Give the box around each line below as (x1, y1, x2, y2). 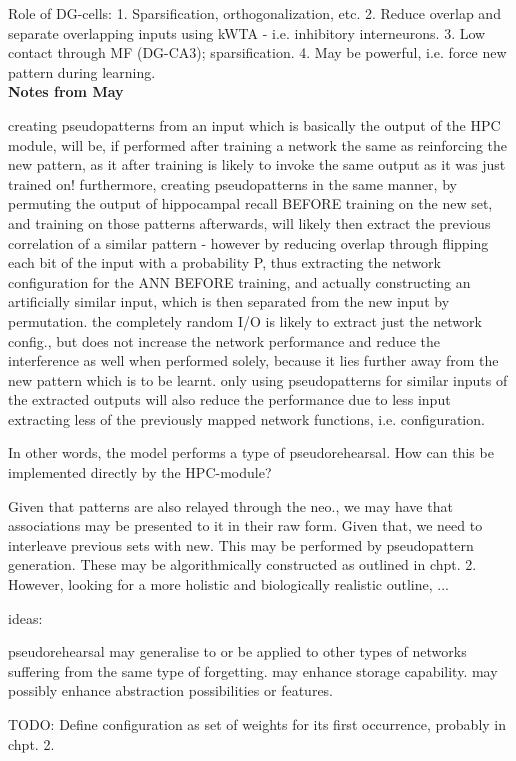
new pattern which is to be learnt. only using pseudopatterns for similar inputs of (8, 369, 508, 390)
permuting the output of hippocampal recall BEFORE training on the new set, (8, 193, 493, 214)
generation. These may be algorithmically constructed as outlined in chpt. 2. (8, 554, 477, 575)
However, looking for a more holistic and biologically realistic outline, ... (8, 574, 449, 595)
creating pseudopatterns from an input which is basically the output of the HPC (8, 114, 501, 135)
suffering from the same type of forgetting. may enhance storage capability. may (8, 660, 498, 681)
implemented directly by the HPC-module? (8, 462, 272, 483)
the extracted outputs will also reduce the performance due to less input (8, 389, 451, 410)
